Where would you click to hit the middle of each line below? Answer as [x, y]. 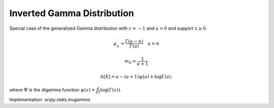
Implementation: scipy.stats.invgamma [50, 100]
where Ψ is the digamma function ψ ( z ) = [52, 90]
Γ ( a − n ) [134, 41]
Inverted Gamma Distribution [72, 13]
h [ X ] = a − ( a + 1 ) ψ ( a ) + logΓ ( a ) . [136, 76]
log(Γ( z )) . [111, 90]
